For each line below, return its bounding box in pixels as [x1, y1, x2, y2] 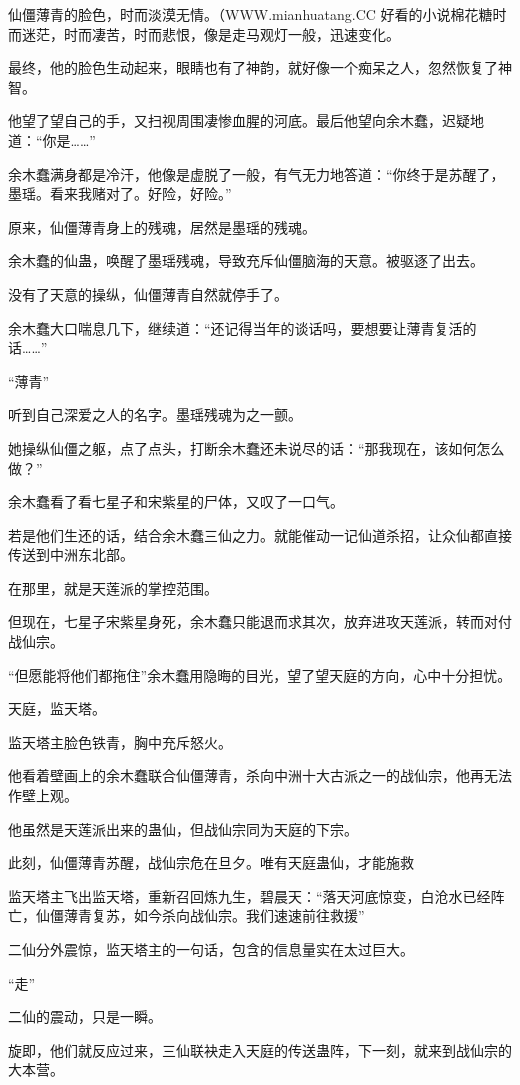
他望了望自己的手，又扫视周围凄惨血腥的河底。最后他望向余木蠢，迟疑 [8, 110, 470, 131]
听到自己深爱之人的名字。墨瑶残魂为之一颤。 [8, 404, 302, 425]
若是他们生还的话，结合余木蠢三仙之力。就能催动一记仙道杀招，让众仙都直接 [8, 524, 512, 545]
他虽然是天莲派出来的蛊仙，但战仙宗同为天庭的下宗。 [8, 818, 358, 839]
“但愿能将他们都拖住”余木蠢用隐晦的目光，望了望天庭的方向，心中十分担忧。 [8, 664, 512, 685]
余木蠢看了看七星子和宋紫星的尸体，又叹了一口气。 [8, 491, 344, 512]
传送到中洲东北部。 [8, 544, 134, 565]
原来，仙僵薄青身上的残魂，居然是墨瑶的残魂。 [8, 216, 316, 237]
